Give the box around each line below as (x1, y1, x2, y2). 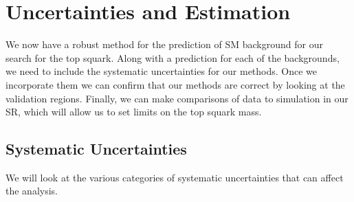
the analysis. (5, 183, 58, 198)
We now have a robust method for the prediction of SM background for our (5, 37, 323, 52)
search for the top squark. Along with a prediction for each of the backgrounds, (5, 50, 340, 65)
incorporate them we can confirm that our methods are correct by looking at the (5, 77, 345, 91)
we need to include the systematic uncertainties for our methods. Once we (5, 64, 318, 78)
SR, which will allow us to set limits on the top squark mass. (5, 104, 262, 119)
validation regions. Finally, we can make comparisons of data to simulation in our (5, 91, 349, 105)
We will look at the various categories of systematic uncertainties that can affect (5, 170, 344, 184)
